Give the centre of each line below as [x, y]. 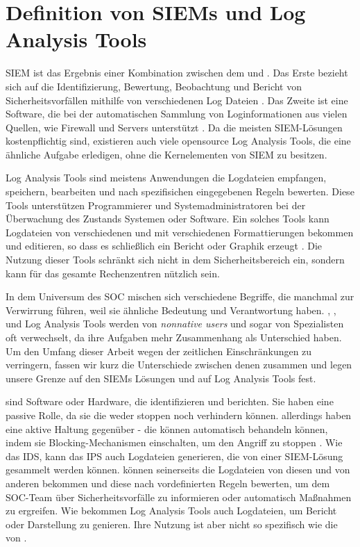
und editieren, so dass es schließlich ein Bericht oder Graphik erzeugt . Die [164, 246]
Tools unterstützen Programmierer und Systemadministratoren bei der [156, 205]
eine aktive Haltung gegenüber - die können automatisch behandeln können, [167, 428]
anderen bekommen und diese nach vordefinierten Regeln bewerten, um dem [168, 483]
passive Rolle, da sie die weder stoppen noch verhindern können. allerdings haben [179, 415]
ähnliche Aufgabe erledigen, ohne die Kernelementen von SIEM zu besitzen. [166, 154]
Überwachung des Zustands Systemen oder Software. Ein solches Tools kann [168, 219]
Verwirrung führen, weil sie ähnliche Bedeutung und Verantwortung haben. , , [171, 310]
